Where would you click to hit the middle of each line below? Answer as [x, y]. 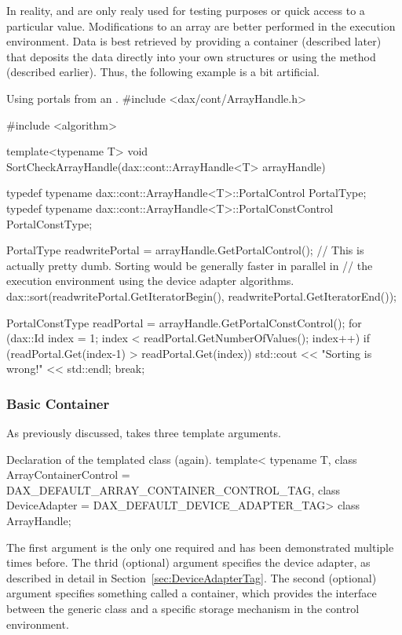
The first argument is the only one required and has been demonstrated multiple [200, 547]
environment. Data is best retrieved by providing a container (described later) [194, 41]
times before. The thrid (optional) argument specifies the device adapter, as [188, 562]
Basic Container [58, 403]
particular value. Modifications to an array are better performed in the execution [201, 26]
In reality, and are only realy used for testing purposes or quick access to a [186, 10]
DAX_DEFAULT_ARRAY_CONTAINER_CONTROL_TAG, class [174, 489]
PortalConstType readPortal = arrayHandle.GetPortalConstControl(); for [184, 322]
